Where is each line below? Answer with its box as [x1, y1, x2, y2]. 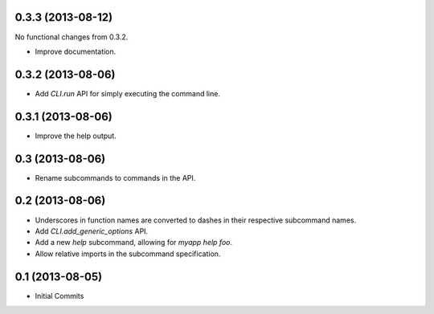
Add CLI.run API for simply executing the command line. [35, 88, 221, 98]
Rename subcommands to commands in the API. [35, 173, 196, 182]
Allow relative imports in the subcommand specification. [35, 249, 221, 259]
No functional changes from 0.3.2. [14, 32, 129, 42]
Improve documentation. [35, 47, 117, 56]
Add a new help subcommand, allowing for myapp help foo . [35, 238, 233, 247]
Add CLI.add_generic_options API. [35, 226, 149, 236]
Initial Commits [35, 291, 84, 300]
